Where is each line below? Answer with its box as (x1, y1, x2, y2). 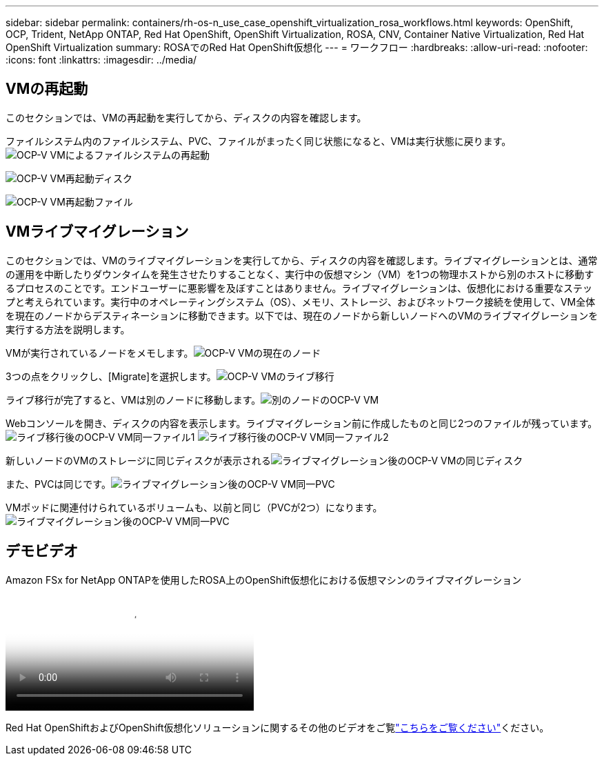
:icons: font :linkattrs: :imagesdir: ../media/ (6, 54, 197, 66)
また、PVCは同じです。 (6, 477, 111, 490)
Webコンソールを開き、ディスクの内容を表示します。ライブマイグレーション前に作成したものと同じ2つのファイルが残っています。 (6, 417, 598, 429)
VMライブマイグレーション (6, 223, 189, 241)
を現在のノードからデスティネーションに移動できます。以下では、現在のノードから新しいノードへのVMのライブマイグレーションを (6, 309, 598, 322)
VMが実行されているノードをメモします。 (6, 346, 194, 359)
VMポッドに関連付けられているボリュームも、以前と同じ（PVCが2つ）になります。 (6, 501, 383, 513)
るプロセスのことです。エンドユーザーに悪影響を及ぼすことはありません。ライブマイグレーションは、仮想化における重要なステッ (6, 281, 592, 294)
